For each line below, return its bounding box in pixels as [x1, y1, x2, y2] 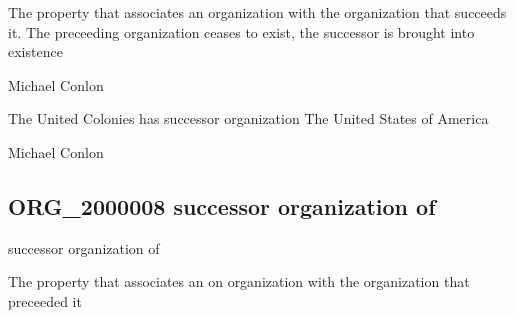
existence [8, 41, 63, 62]
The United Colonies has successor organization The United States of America [8, 108, 489, 129]
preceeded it [8, 290, 82, 311]
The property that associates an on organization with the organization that [8, 271, 470, 292]
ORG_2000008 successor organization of [8, 190, 436, 221]
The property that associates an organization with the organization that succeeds [8, 2, 507, 22]
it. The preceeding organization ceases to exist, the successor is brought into [8, 21, 475, 42]
